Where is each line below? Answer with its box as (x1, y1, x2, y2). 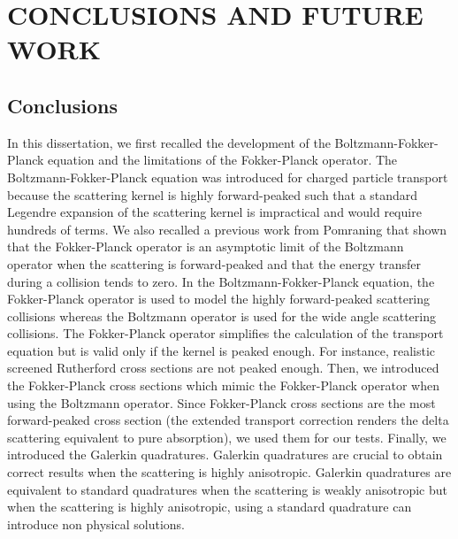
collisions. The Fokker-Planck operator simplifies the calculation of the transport (7, 324, 444, 343)
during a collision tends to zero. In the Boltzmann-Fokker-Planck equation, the (7, 272, 435, 290)
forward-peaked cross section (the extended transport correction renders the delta (7, 411, 449, 429)
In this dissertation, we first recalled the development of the (7, 133, 331, 151)
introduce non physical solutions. (7, 514, 185, 533)
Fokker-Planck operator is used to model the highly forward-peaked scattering (7, 289, 431, 308)
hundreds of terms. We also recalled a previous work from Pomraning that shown (7, 219, 447, 238)
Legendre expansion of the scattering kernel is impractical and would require (7, 203, 422, 221)
